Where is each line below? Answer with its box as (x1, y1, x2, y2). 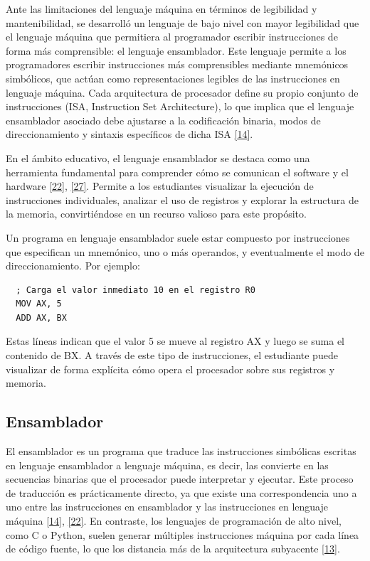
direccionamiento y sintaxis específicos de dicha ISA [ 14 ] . (6, 127, 253, 141)
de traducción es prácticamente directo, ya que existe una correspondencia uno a (6, 485, 357, 500)
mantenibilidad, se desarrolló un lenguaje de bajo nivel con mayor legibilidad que (6, 15, 359, 30)
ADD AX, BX (16, 312, 67, 323)
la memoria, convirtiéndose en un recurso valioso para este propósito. (6, 206, 307, 221)
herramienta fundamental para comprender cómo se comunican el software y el (6, 164, 349, 179)
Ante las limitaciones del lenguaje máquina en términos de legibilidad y (6, 1, 317, 16)
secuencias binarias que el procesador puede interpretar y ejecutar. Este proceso (6, 471, 354, 486)
